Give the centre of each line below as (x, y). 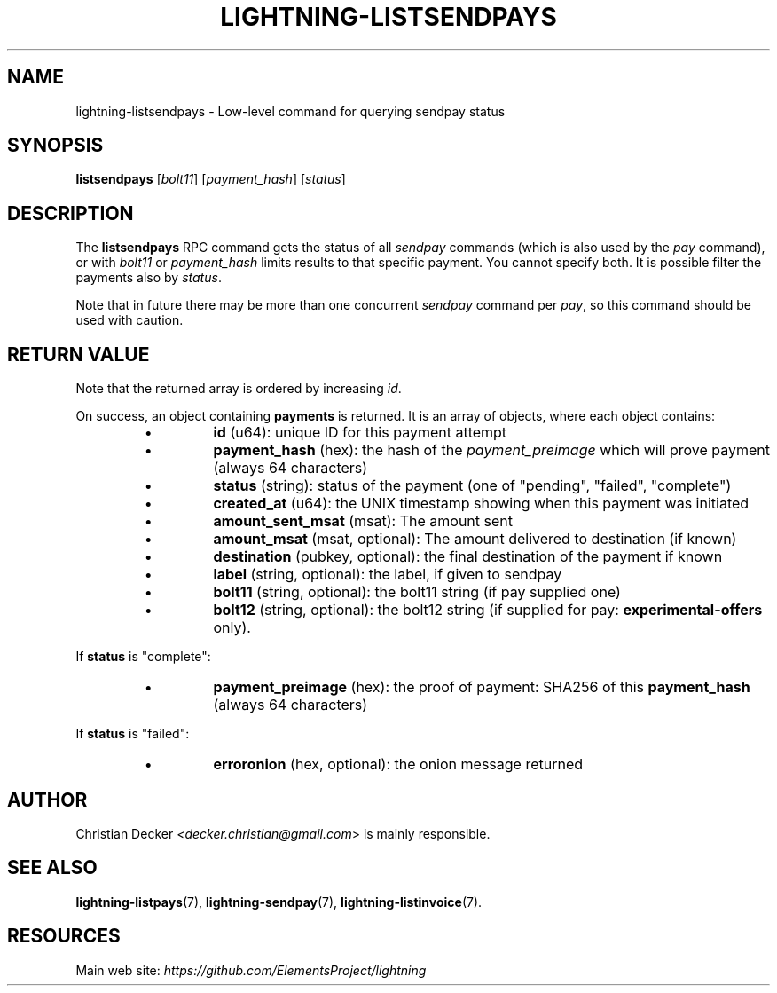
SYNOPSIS (55, 146)
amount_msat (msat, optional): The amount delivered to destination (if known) (475, 539)
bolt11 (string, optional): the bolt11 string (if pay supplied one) (417, 592)
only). (232, 628)
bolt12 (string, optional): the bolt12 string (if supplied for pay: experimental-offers (488, 610)
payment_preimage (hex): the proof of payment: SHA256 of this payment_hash (482, 687)
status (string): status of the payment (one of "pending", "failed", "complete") (472, 486)
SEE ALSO (52, 868)
